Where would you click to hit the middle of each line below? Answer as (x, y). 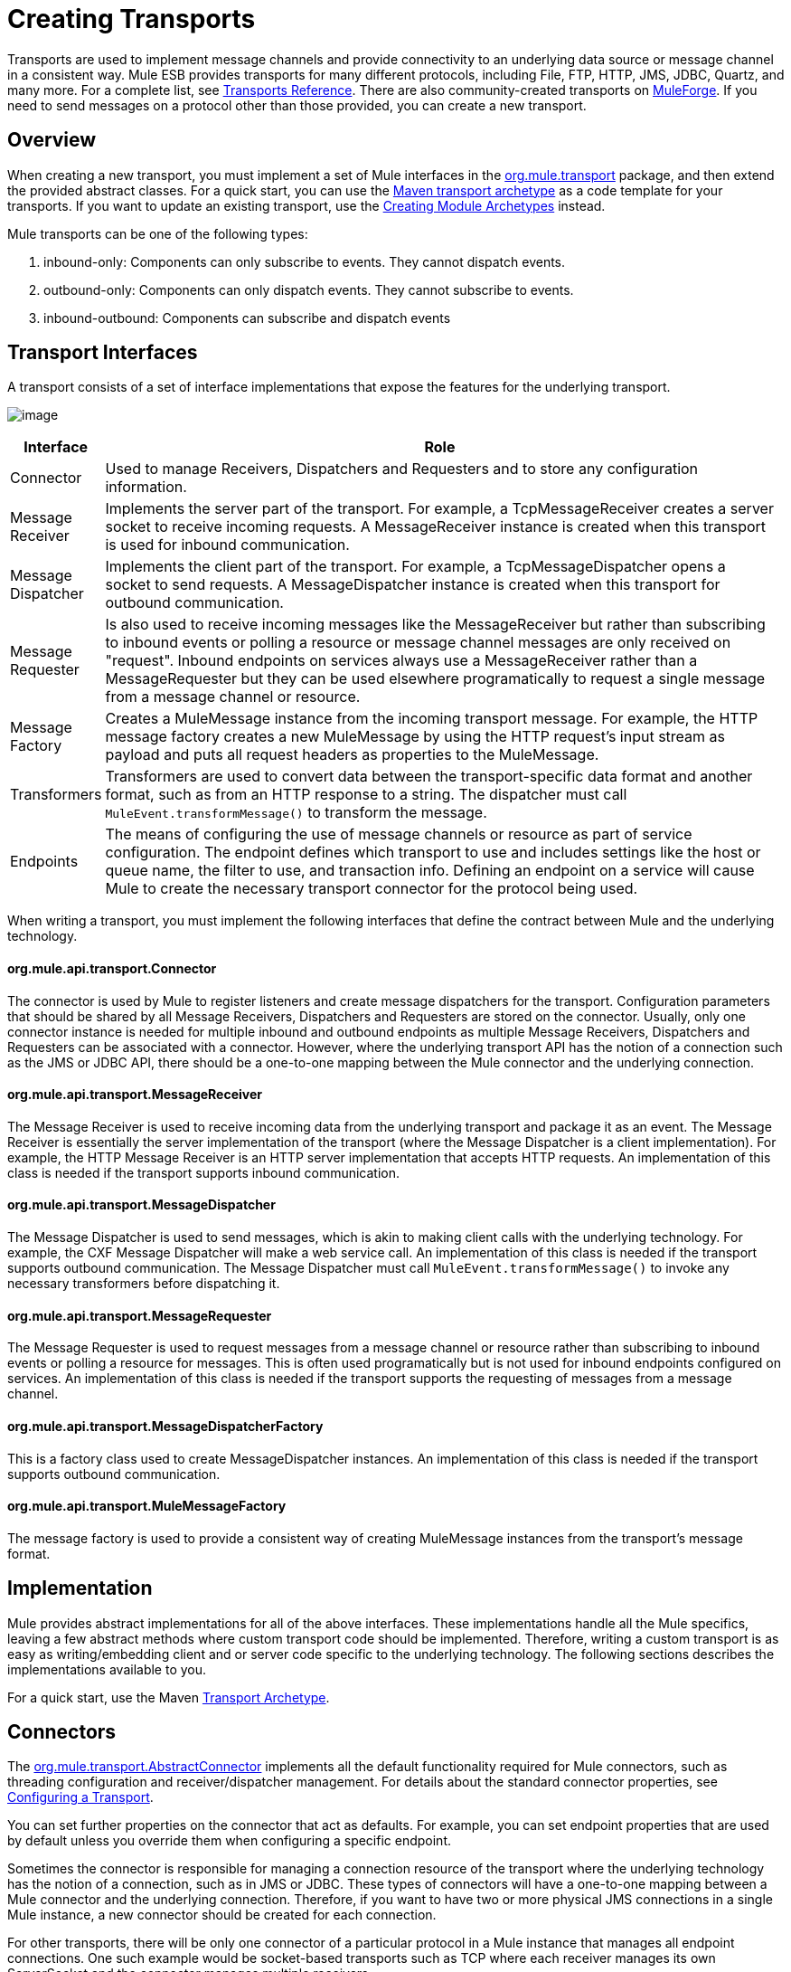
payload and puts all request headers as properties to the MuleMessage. (352, 755)
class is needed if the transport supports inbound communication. (204, 1172)
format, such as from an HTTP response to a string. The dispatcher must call (366, 795)
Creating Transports (132, 19)
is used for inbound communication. (227, 545)
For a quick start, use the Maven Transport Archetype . (169, 1697)
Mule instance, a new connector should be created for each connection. (222, 1915)
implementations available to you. (107, 1669)
